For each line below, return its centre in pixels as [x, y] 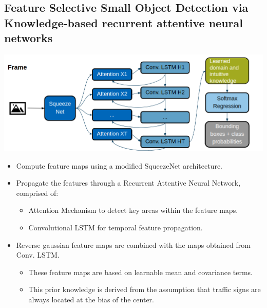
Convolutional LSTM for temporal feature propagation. [116, 228]
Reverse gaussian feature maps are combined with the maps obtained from [133, 244]
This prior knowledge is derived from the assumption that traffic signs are [145, 289]
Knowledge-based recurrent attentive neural [124, 22]
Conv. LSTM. [38, 255]
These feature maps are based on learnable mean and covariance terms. [140, 272]
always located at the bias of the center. [91, 299]
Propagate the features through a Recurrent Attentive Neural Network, [128, 183]
